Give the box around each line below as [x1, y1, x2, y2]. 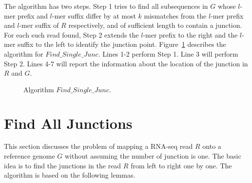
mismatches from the [144, 10, 207, 20]
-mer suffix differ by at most [52, 10, 136, 20]
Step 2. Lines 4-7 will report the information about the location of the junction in [4, 58, 248, 68]
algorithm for [4, 48, 43, 59]
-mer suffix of [19, 20, 59, 30]
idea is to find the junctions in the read [4, 160, 121, 170]
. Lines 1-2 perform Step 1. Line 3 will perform [98, 48, 238, 59]
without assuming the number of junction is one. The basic [65, 151, 241, 161]
